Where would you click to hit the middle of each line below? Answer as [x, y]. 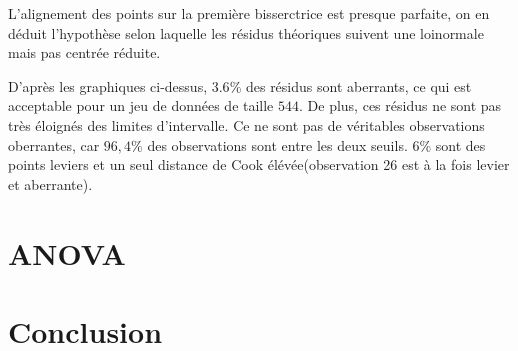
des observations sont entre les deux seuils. [277, 144]
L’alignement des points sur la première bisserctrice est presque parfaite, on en [249, 13]
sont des [460, 144]
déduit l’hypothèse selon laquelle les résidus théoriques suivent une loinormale [246, 32]
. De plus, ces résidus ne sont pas [400, 105]
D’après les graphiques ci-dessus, [108, 85]
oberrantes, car [54, 144]
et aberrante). [50, 183]
